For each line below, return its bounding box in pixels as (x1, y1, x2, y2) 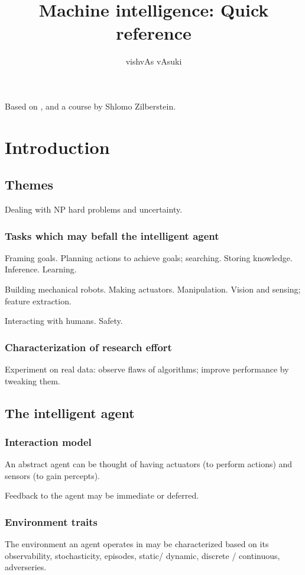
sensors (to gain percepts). (5, 469, 100, 481)
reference (116, 21, 192, 45)
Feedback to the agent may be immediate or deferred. (5, 489, 199, 502)
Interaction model (5, 434, 92, 449)
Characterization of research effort (5, 339, 172, 354)
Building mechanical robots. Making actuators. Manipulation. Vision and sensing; (5, 283, 301, 295)
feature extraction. (5, 294, 72, 307)
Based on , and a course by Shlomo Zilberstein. (5, 99, 176, 112)
